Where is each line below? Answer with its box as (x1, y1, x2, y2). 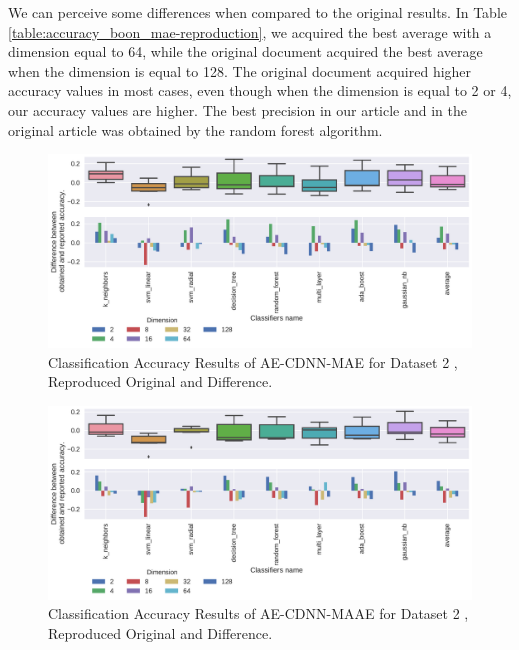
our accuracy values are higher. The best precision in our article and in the (8, 99, 468, 120)
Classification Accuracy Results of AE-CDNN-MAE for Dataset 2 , (48, 351, 458, 372)
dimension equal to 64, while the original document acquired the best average (8, 41, 483, 62)
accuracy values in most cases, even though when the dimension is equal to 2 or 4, (8, 80, 512, 101)
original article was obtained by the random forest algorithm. (8, 119, 383, 140)
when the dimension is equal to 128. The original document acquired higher (8, 60, 472, 81)
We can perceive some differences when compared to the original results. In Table (8, 2, 507, 22)
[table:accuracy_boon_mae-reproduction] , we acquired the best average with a (8, 21, 492, 42)
